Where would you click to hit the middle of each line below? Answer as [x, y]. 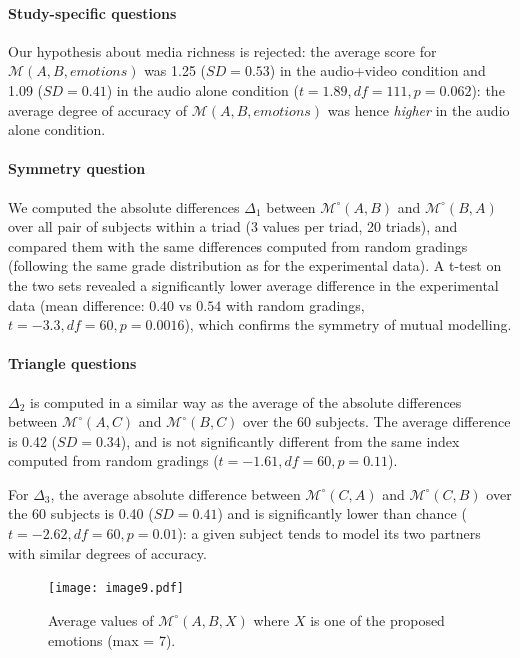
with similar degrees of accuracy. [107, 552]
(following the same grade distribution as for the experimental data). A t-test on [255, 265]
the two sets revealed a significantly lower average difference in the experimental [253, 284]
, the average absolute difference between [175, 493]
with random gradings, [295, 304]
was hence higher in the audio [418, 109]
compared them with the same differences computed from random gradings [238, 245]
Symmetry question [77, 168]
